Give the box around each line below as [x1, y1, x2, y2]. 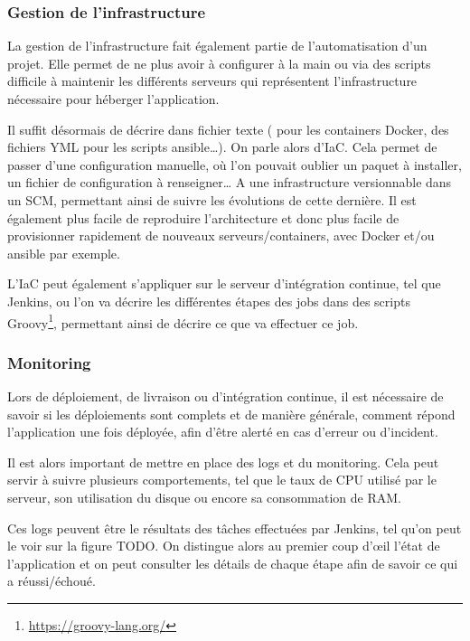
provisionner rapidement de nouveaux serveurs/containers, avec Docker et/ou [7, 226, 435, 245]
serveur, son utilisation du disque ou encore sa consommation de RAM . [7, 487, 401, 506]
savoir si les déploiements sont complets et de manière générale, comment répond [7, 404, 456, 423]
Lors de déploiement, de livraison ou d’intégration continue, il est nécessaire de [7, 387, 444, 405]
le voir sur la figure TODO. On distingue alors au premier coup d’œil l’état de [7, 536, 440, 555]
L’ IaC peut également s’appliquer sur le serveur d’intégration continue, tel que [7, 274, 441, 293]
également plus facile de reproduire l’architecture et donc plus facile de [7, 208, 399, 227]
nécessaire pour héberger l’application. [7, 90, 220, 108]
